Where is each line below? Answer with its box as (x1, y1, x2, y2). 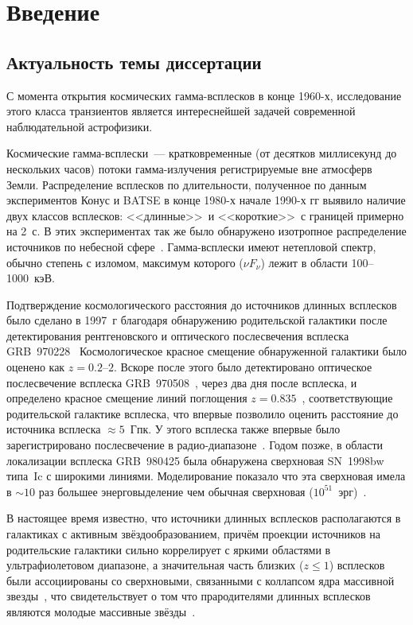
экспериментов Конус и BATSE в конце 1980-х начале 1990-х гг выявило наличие (6, 192, 406, 208)
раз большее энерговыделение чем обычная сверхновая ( (38, 483, 314, 499)
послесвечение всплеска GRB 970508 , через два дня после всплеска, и (6, 374, 357, 390)
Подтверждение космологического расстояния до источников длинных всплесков (6, 296, 397, 312)
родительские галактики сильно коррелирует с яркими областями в (6, 541, 331, 557)
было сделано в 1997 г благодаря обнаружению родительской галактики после (6, 312, 388, 328)
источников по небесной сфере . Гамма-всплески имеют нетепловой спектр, (6, 238, 376, 254)
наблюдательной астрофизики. (6, 118, 153, 134)
